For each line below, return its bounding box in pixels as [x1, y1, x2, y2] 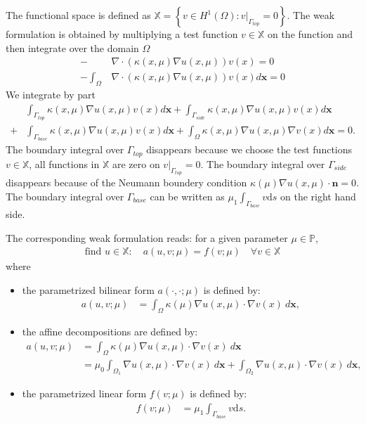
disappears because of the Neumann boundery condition [6, 175, 247, 190]
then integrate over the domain [6, 40, 139, 55]
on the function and [267, 27, 353, 41]
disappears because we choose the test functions [146, 142, 353, 157]
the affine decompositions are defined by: [22, 324, 198, 339]
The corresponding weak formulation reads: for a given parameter [6, 230, 288, 245]
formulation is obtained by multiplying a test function [6, 27, 238, 41]
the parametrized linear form [22, 385, 147, 400]
